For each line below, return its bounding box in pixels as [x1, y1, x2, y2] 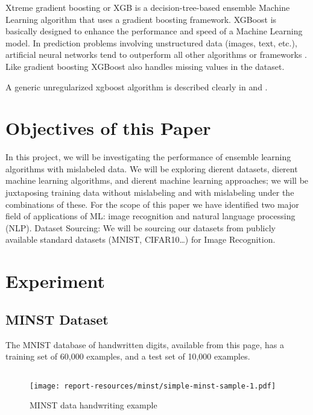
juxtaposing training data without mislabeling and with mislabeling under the [5, 186, 294, 199]
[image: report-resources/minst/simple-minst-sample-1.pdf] [30, 381, 276, 390]
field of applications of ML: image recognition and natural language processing [5, 210, 296, 222]
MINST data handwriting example [30, 399, 157, 411]
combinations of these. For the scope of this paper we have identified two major [5, 198, 299, 210]
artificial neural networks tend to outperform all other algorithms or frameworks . [5, 48, 307, 61]
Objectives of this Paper [5, 116, 211, 140]
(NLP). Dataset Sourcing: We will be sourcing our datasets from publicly [5, 221, 276, 234]
